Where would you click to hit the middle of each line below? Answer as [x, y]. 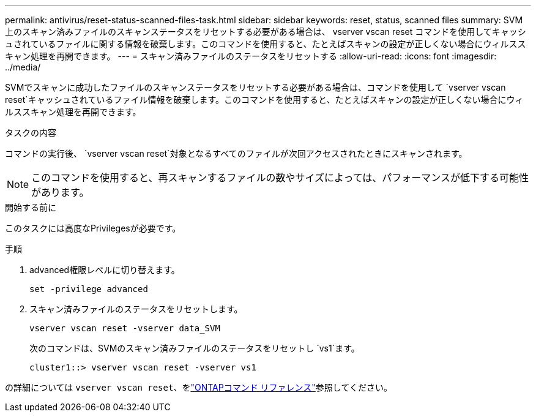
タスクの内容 [31, 133]
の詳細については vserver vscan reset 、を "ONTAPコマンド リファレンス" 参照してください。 [199, 387]
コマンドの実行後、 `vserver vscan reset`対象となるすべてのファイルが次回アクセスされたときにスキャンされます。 [236, 153]
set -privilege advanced [89, 289]
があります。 [60, 192]
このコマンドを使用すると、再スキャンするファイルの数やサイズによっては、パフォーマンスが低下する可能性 [280, 178]
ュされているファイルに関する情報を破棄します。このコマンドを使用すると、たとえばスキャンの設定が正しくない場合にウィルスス [266, 44]
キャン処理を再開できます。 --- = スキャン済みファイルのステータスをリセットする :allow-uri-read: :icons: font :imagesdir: [251, 56]
